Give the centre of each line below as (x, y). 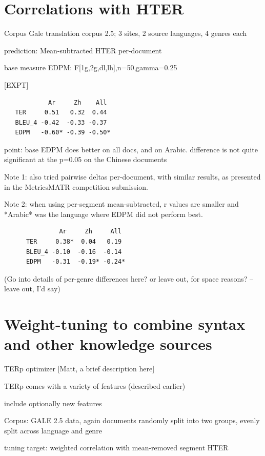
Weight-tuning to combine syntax (125, 324)
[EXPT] (16, 84)
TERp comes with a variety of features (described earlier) (95, 385)
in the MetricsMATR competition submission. (76, 186)
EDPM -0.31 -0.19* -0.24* (76, 262)
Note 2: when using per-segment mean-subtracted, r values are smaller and (121, 204)
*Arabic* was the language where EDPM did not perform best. (104, 214)
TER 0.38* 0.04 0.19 (74, 242)
